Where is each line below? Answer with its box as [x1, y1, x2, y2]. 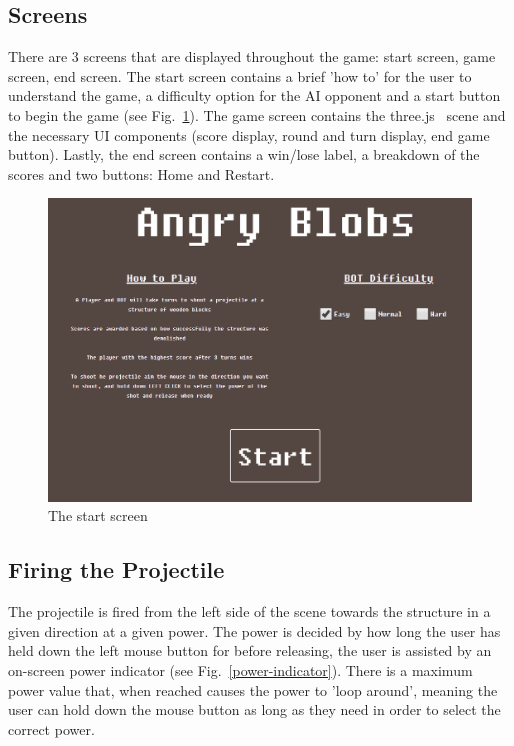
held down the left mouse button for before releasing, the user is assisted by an [8, 640, 492, 661]
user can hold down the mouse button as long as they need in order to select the [8, 699, 501, 720]
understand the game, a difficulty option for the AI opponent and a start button [8, 85, 501, 106]
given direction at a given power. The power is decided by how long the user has [8, 620, 501, 641]
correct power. [8, 718, 95, 739]
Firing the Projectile [8, 554, 225, 585]
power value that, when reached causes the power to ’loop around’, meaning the [8, 679, 498, 700]
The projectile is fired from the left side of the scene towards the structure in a [8, 601, 491, 622]
